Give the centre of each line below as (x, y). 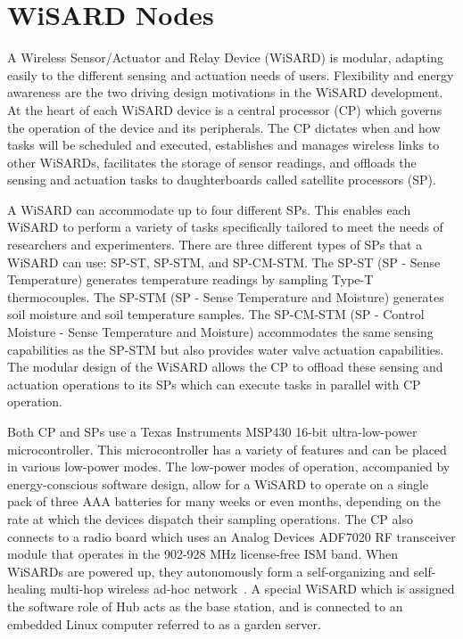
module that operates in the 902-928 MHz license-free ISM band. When (203, 554)
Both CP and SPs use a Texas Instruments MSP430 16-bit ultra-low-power (212, 431)
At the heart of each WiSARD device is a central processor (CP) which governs (225, 109)
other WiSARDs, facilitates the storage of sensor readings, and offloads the (212, 162)
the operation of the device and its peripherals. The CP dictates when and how (224, 127)
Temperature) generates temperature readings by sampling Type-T (190, 279)
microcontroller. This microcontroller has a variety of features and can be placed (227, 449)
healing (27, 589)
